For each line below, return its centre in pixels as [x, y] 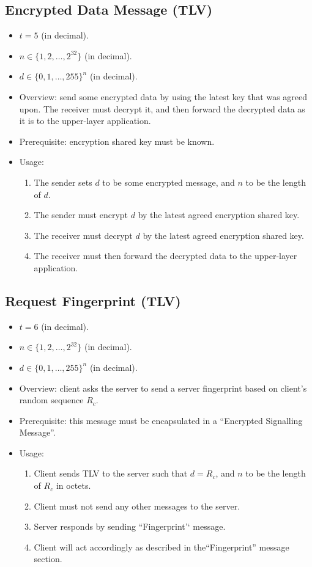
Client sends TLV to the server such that [111, 473]
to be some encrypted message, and [169, 182]
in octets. [73, 485]
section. [48, 559]
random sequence [51, 400]
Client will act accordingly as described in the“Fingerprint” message [162, 547]
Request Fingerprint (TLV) [93, 300]
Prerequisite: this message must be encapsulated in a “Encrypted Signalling [161, 420]
